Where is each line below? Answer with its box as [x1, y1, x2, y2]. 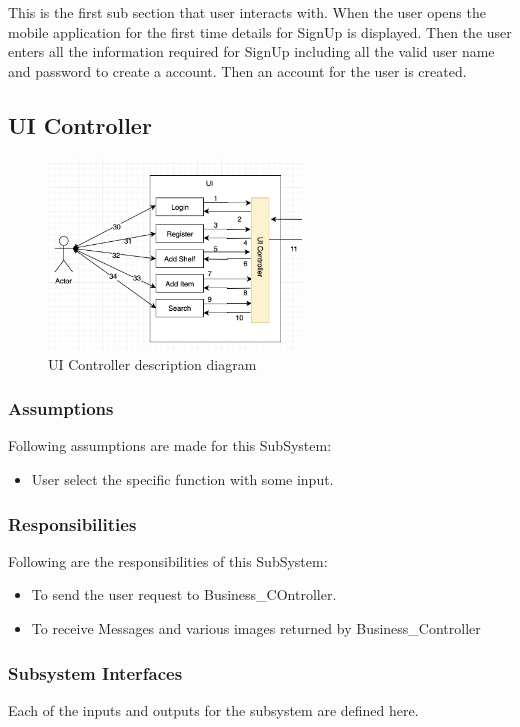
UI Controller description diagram [48, 353, 257, 374]
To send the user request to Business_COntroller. [31, 584, 337, 605]
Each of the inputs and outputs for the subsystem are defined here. [8, 699, 419, 720]
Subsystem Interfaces [8, 660, 183, 685]
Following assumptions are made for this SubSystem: [8, 435, 332, 456]
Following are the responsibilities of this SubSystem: [8, 550, 328, 571]
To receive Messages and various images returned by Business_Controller [31, 618, 481, 638]
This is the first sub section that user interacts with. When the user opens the [8, 2, 486, 22]
